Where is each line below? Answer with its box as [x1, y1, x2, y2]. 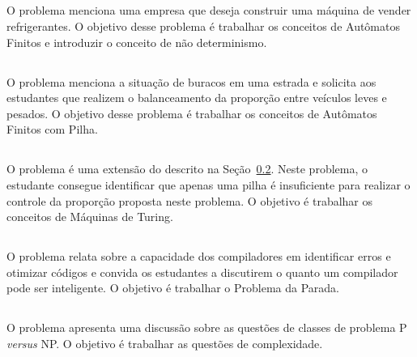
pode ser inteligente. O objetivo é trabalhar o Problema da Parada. [6, 279, 339, 296]
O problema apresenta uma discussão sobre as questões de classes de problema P [6, 319, 407, 336]
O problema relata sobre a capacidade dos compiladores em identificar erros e [6, 248, 391, 265]
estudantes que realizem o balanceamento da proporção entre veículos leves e [6, 89, 387, 106]
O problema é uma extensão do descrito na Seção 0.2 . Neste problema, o [6, 160, 368, 177]
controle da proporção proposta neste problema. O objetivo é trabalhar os [6, 192, 373, 209]
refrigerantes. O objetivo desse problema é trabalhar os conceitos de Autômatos [6, 17, 400, 34]
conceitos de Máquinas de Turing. [6, 208, 173, 225]
